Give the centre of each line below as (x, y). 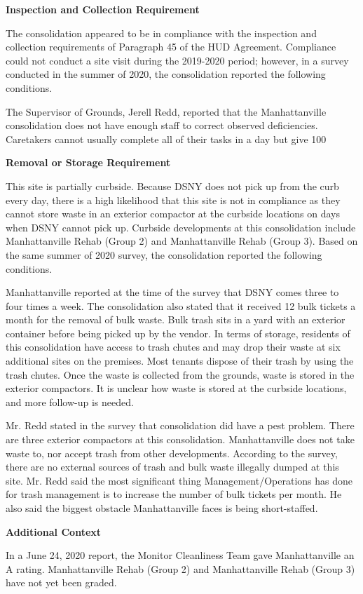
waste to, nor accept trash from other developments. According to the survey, (172, 453)
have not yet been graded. (61, 582)
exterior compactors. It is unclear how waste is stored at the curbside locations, (176, 388)
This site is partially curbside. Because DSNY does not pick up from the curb (172, 185)
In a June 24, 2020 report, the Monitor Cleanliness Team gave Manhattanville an (180, 555)
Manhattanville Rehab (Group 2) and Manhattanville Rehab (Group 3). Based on (182, 241)
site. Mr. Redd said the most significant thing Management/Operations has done (179, 480)
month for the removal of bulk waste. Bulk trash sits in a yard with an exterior (176, 319)
